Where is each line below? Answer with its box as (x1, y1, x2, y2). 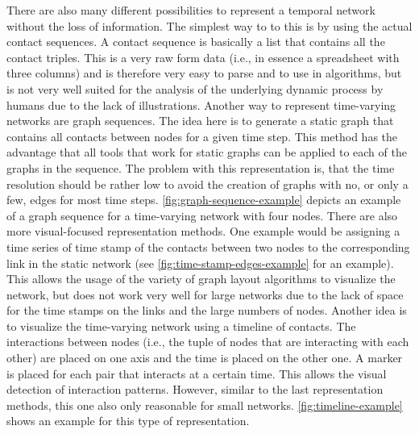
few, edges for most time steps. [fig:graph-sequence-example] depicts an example (6, 191, 401, 208)
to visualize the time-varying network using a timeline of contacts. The (6, 317, 356, 334)
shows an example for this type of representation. (6, 412, 250, 429)
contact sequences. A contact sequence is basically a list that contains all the (6, 33, 385, 50)
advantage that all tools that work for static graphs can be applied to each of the (6, 144, 407, 161)
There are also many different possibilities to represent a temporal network (6, 2, 375, 18)
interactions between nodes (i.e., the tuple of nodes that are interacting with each (6, 333, 409, 350)
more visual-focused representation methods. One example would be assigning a (6, 223, 400, 240)
